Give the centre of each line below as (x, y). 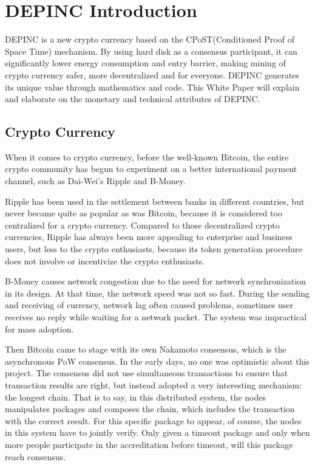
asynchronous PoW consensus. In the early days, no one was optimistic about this (157, 361)
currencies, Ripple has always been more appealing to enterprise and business (149, 237)
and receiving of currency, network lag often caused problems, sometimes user (149, 305)
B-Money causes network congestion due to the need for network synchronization (156, 281)
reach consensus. (36, 456)
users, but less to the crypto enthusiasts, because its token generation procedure (154, 249)
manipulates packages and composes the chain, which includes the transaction (150, 409)
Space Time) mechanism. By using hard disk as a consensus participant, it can (151, 51)
